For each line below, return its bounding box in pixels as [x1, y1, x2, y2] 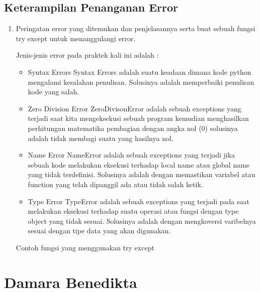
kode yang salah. [28, 86, 79, 97]
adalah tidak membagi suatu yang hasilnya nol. [28, 132, 174, 143]
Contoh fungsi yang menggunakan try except [16, 242, 154, 252]
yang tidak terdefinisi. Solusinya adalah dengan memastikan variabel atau [28, 169, 255, 180]
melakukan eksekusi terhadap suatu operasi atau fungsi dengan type [28, 206, 239, 216]
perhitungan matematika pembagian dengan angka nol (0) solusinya [28, 122, 238, 133]
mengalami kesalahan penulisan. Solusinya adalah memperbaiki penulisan [28, 76, 254, 87]
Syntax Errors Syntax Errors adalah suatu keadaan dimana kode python [28, 66, 251, 77]
